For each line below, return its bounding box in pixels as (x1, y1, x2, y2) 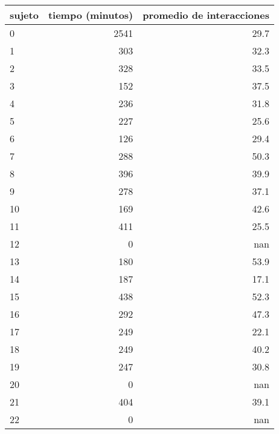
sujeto (10, 8, 39, 22)
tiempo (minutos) (48, 8, 133, 22)
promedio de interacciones (143, 8, 269, 22)
